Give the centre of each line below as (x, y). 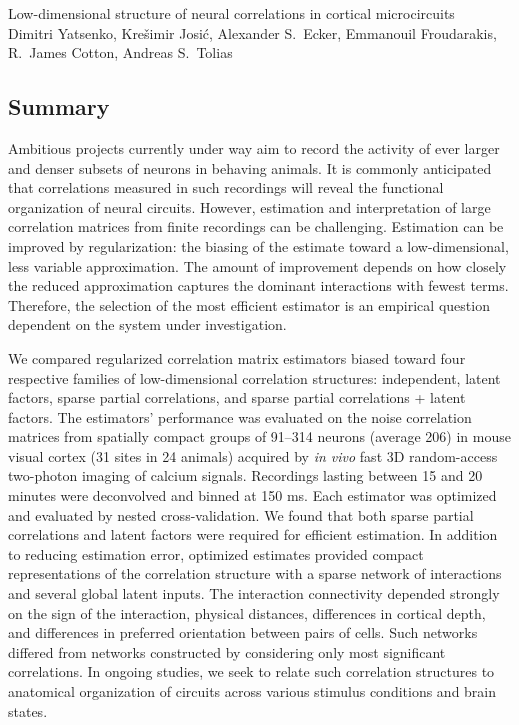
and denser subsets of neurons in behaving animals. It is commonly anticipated (250, 167)
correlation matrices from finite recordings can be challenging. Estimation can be (256, 226)
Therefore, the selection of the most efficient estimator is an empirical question (249, 304)
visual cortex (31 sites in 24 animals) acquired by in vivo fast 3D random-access (253, 455)
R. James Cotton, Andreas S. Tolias (120, 52)
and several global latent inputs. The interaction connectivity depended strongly (254, 593)
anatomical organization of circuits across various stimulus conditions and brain (252, 691)
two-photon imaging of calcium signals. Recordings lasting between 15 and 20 (245, 475)
